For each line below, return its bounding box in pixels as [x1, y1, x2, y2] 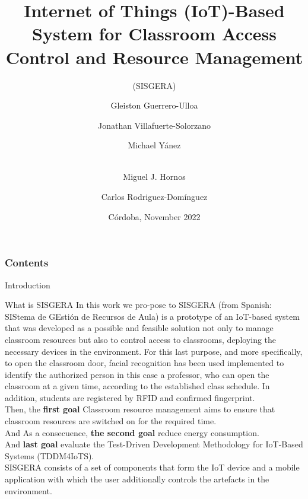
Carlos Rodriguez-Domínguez [101, 190, 208, 203]
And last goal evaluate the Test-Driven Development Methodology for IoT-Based [5, 438, 303, 450]
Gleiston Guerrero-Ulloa [110, 99, 198, 112]
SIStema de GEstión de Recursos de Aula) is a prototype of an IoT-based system [5, 310, 300, 322]
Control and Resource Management [5, 45, 303, 69]
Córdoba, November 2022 [108, 210, 201, 223]
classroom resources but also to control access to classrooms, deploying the [5, 333, 277, 345]
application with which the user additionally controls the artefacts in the [5, 473, 269, 485]
